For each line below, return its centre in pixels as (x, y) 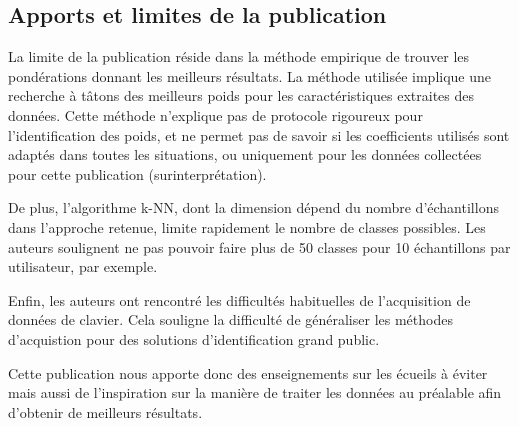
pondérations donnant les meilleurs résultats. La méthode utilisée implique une (250, 75)
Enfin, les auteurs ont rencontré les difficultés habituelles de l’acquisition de (239, 299)
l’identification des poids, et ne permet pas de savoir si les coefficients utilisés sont (259, 134)
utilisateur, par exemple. (83, 266)
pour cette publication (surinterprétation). (137, 173)
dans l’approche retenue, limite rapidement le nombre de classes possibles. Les (247, 226)
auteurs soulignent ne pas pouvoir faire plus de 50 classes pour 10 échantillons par (259, 246)
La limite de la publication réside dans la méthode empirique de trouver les (239, 56)
